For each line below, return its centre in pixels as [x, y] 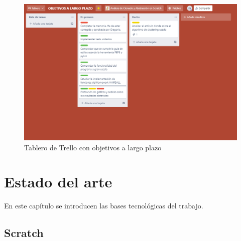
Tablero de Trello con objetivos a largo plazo [93, 147]
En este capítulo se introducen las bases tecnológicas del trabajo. [104, 206]
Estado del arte [58, 182]
